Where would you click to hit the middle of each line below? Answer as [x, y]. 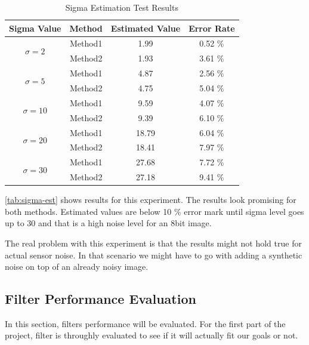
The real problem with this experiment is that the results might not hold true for [153, 243]
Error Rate [212, 28]
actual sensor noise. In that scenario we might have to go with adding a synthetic [154, 255]
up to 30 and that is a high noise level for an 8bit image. [108, 223]
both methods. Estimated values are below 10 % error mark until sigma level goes [154, 211]
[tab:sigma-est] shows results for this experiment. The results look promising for [151, 200]
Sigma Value [35, 28]
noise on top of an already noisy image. [77, 267]
